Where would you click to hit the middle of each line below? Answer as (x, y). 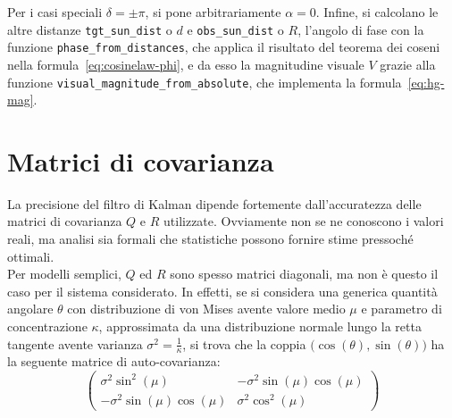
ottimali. (31, 256)
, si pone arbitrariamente (213, 12)
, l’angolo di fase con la (361, 29)
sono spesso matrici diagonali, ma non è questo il (304, 274)
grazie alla (408, 64)
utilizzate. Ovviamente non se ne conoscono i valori (304, 221)
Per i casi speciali (55, 12)
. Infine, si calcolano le (377, 12)
